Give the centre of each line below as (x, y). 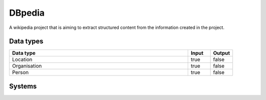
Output (221, 53)
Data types (26, 41)
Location (22, 60)
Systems (23, 86)
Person (20, 73)
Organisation (27, 66)
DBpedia (27, 13)
